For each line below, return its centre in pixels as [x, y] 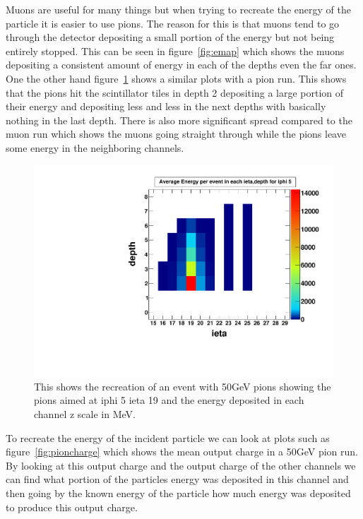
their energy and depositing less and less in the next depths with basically [166, 106]
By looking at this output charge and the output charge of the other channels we [181, 465]
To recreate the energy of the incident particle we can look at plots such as [168, 437]
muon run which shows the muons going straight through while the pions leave [176, 134]
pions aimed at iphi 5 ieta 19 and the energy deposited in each [169, 400]
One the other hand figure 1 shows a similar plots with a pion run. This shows [176, 78]
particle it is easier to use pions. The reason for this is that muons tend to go [173, 23]
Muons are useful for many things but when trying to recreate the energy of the [178, 9]
